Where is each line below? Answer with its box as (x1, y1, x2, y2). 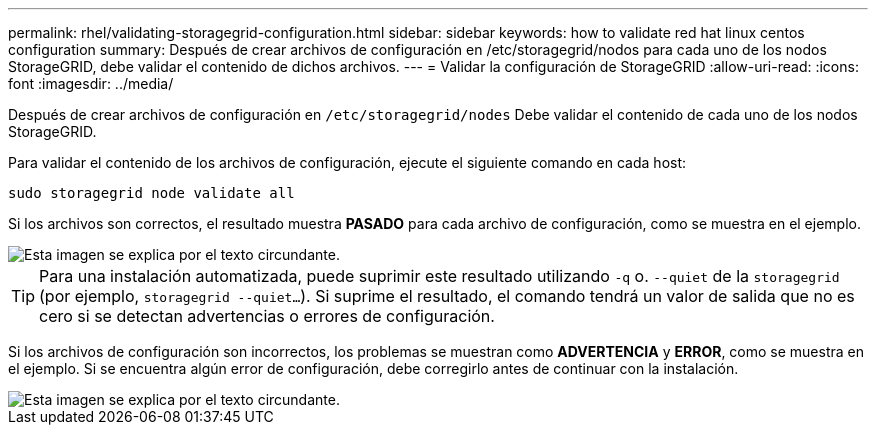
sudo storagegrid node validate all (8, 185, 295, 201)
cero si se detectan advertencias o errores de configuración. (39, 306, 495, 326)
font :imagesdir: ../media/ (8, 75, 174, 92)
